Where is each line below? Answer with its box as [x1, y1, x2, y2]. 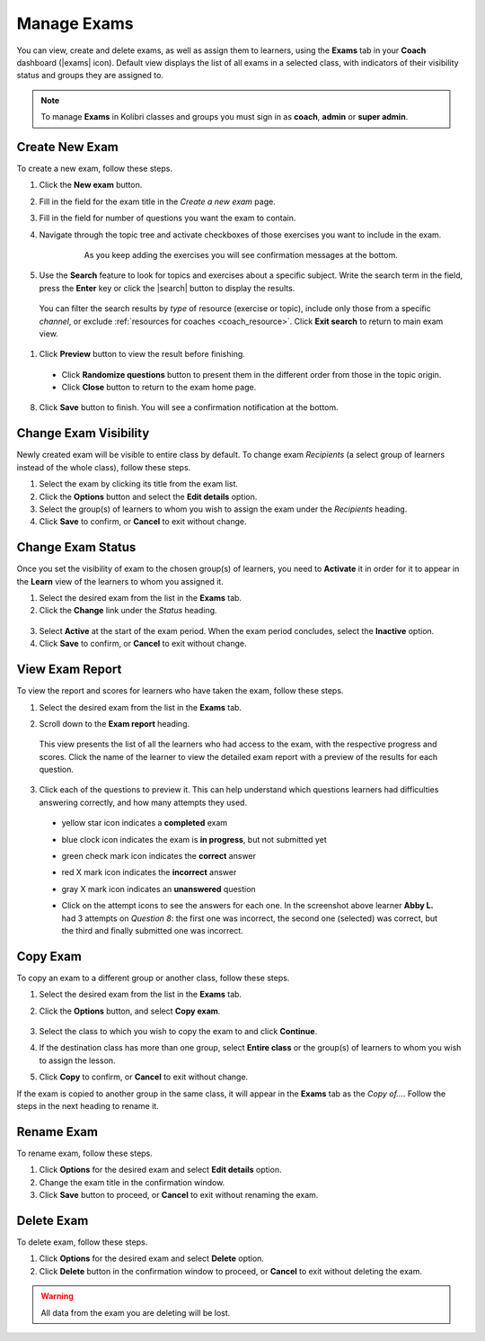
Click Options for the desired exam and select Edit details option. [39, 1165, 282, 1176]
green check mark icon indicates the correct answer [61, 851, 256, 862]
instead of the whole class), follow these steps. [16, 461, 191, 472]
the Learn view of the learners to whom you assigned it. [16, 576, 224, 586]
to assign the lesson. [39, 1055, 116, 1066]
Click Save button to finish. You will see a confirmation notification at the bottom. [39, 402, 339, 413]
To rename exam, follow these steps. [16, 1148, 153, 1158]
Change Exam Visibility [16, 425, 150, 441]
